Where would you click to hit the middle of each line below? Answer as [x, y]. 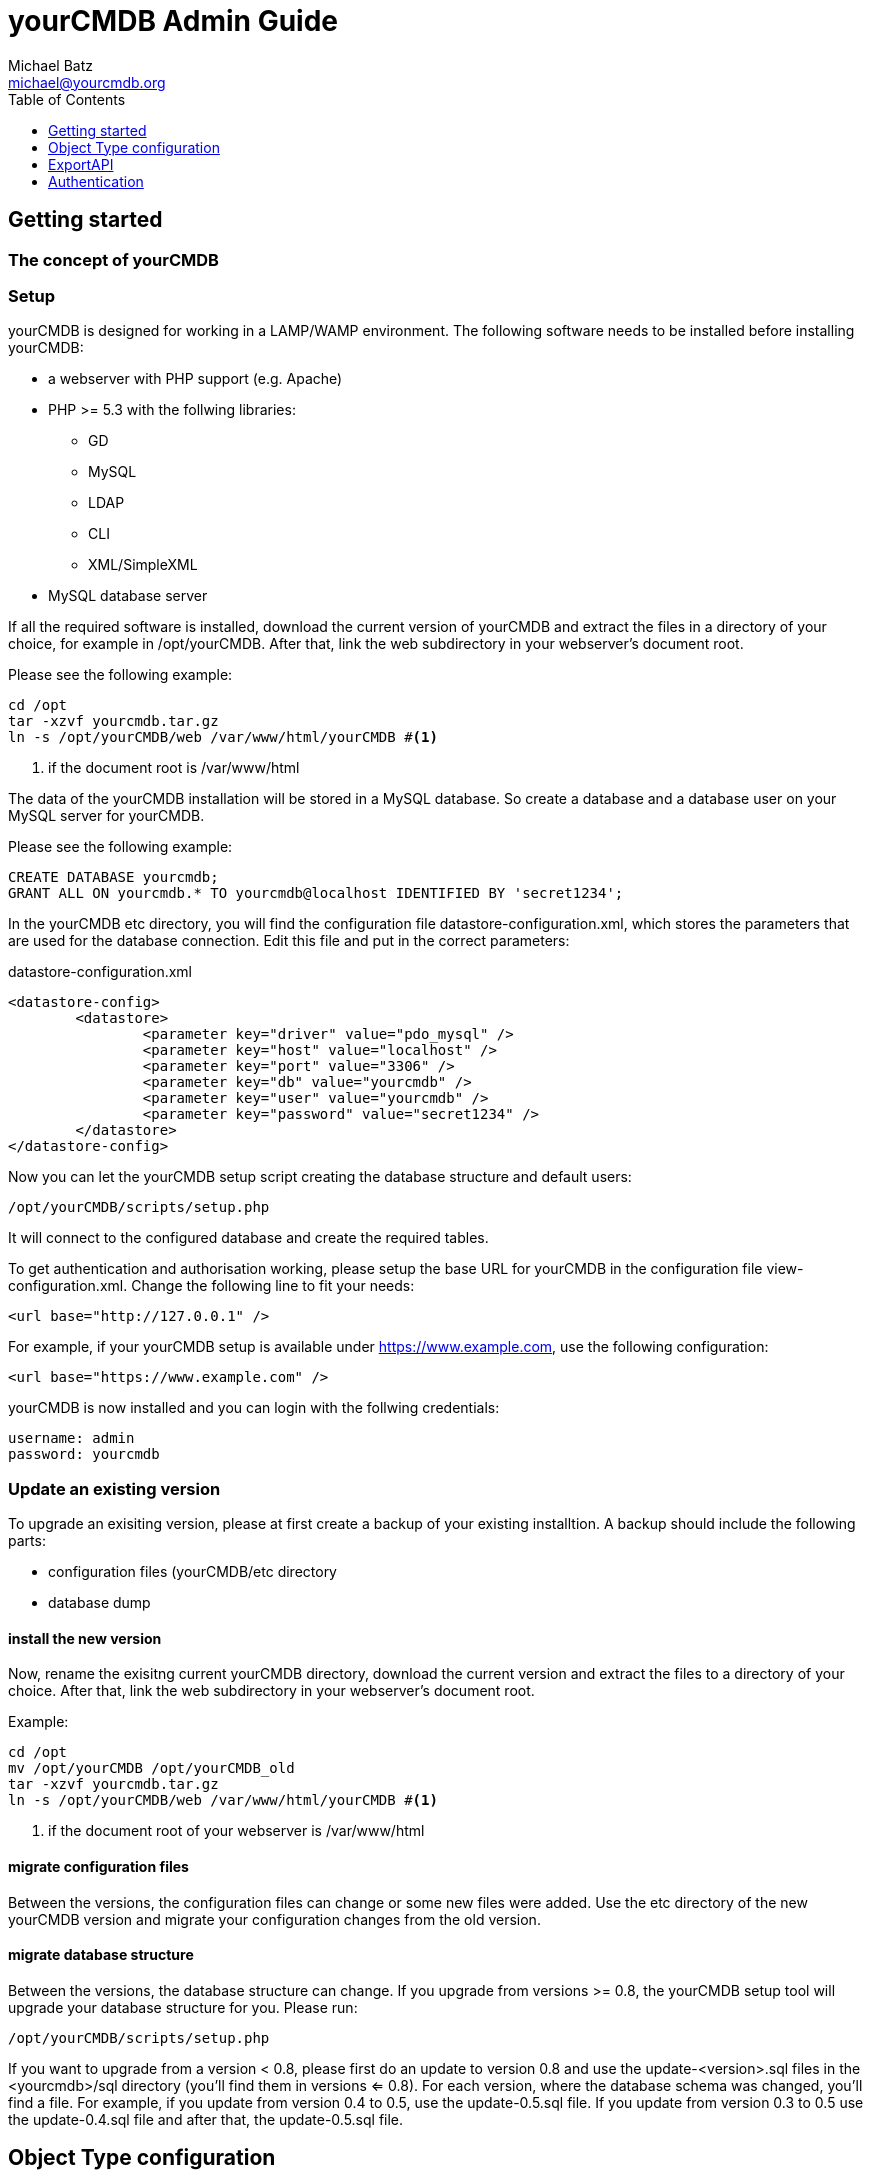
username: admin [71, 1438]
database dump [99, 1603]
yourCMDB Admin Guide [173, 21]
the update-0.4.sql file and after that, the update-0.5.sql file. [206, 2119]
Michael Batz [50, 65]
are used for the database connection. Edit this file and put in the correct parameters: [289, 941]
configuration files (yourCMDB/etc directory [192, 1572]
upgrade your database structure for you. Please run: [183, 2007]
